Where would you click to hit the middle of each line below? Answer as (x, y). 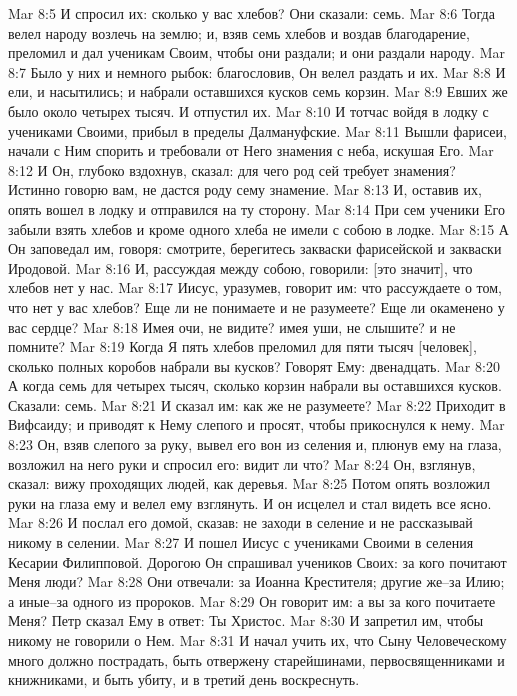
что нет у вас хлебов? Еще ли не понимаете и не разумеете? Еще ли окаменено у (256, 306)
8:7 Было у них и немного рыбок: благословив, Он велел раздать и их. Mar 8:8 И (257, 71)
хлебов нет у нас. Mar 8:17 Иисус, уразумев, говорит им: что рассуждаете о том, (255, 287)
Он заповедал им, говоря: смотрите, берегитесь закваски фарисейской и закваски (255, 248)
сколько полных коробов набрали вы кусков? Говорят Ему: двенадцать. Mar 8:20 (254, 365)
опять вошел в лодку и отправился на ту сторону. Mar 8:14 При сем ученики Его (256, 208)
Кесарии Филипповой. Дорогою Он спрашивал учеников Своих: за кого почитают (257, 561)
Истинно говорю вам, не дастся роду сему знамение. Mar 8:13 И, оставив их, (245, 189)
